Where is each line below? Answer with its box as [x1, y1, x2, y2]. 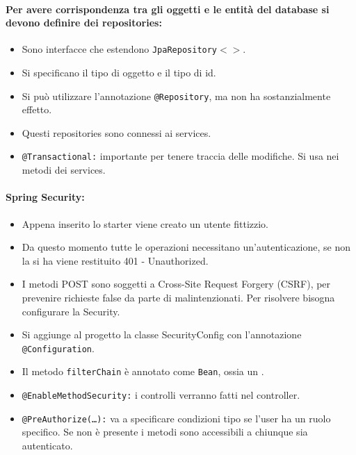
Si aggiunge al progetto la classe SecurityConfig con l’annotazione [22, 327, 302, 342]
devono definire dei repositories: [6, 15, 162, 30]
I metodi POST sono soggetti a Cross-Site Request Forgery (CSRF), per [22, 276, 331, 291]
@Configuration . [22, 340, 95, 355]
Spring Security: [6, 190, 85, 204]
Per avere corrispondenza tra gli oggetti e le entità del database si [6, 1, 330, 16]
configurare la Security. [22, 304, 120, 318]
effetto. [22, 102, 52, 117]
